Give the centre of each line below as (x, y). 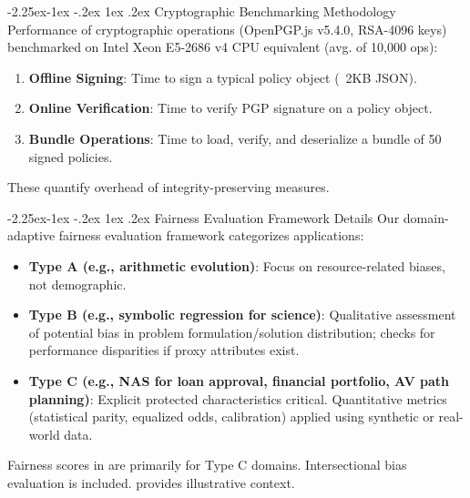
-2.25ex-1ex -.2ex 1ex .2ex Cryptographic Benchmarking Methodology (202, 11)
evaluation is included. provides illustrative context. (151, 482)
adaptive (31, 235)
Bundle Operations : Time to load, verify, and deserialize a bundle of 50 (235, 138)
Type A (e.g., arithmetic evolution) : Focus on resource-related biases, (237, 265)
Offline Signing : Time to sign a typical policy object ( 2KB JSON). (223, 77)
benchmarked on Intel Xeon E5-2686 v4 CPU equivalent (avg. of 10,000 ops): (223, 47)
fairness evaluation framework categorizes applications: (211, 235)
